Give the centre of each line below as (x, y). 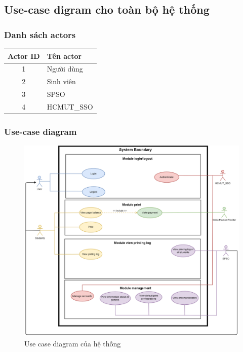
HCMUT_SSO (70, 106)
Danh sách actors (40, 34)
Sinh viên (61, 81)
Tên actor (64, 56)
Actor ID (24, 56)
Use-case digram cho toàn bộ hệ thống (107, 9)
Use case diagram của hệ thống (73, 343)
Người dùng (65, 69)
